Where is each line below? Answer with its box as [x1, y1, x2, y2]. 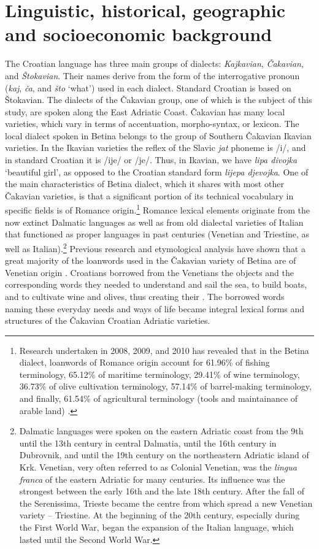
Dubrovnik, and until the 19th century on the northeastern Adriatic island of [19, 448, 309, 461]
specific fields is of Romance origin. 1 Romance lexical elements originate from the [5, 202, 310, 217]
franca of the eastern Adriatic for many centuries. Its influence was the [19, 472, 285, 485]
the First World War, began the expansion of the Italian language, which [19, 521, 294, 533]
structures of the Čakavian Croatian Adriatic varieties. [5, 314, 210, 327]
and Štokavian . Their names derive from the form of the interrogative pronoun [5, 69, 300, 82]
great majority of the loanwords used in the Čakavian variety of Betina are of [5, 254, 296, 267]
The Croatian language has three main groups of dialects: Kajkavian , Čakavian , [5, 57, 304, 70]
